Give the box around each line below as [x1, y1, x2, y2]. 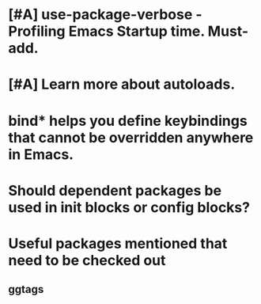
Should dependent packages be [8, 181, 222, 199]
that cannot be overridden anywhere [8, 128, 254, 146]
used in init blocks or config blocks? [8, 198, 251, 216]
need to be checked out [8, 251, 166, 269]
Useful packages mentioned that [8, 234, 228, 253]
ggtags [8, 283, 44, 296]
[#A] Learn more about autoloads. [8, 75, 236, 93]
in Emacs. [8, 145, 74, 163]
